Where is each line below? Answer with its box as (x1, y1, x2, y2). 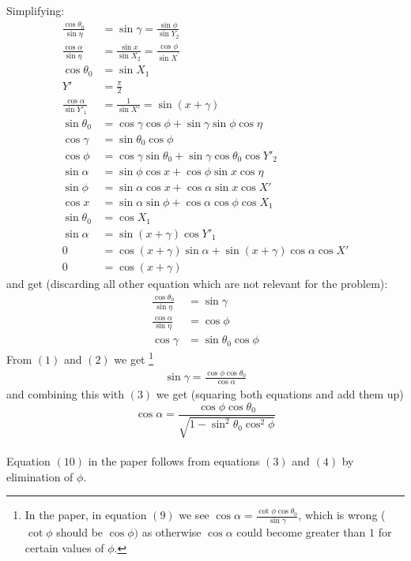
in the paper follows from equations (88, 452, 260, 469)
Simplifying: (6, 2, 65, 18)
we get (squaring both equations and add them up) (156, 386, 404, 402)
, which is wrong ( (298, 507, 386, 523)
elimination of (6, 468, 74, 484)
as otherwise (141, 524, 202, 540)
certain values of (25, 540, 104, 556)
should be (56, 524, 104, 540)
